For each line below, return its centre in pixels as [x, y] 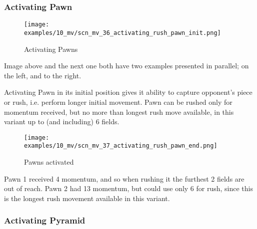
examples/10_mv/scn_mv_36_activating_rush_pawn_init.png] [122, 33]
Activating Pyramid [45, 220]
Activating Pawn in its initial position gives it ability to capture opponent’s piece [128, 92]
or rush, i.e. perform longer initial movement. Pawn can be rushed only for [118, 102]
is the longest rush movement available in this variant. [87, 198]
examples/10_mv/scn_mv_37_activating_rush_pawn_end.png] [121, 146]
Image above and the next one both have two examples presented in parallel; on [126, 66]
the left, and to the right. [43, 75]
